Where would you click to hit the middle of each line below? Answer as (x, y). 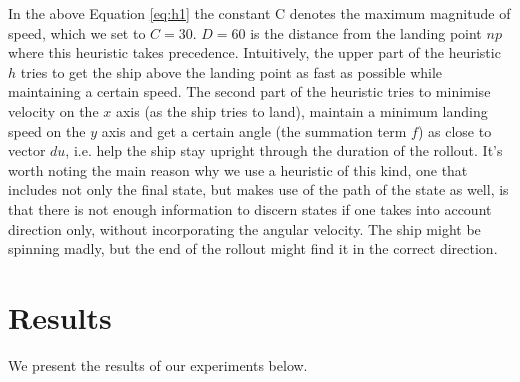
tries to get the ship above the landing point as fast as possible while (231, 71)
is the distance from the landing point (366, 32)
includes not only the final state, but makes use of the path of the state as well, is (258, 189)
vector (27, 150)
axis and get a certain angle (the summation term (254, 130)
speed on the (47, 130)
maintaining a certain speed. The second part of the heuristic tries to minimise (249, 91)
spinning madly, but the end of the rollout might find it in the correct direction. (253, 248)
